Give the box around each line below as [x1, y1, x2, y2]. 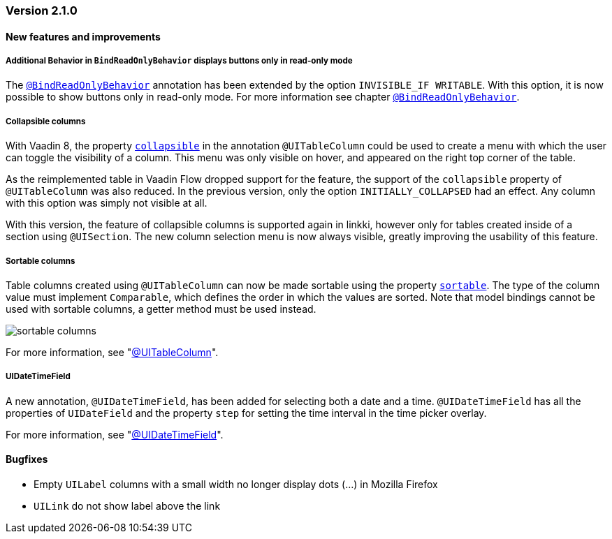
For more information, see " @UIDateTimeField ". [6, 428, 224, 441]
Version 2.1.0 [6, 3, 78, 17]
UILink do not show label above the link [34, 499, 221, 512]
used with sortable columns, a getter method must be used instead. [6, 302, 316, 315]
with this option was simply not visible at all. [6, 197, 207, 209]
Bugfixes [6, 453, 48, 466]
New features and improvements [6, 30, 161, 43]
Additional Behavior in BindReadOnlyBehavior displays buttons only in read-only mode [6, 56, 353, 66]
